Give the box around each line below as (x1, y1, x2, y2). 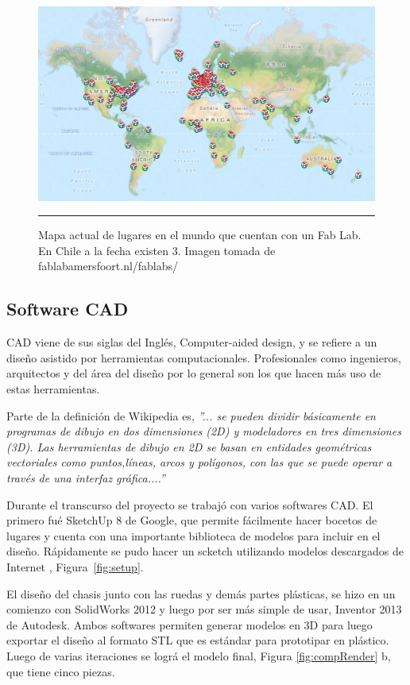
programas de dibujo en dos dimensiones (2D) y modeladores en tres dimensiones (6, 423, 401, 439)
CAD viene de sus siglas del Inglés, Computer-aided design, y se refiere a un (6, 334, 377, 350)
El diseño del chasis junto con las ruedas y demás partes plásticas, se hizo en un (6, 585, 396, 602)
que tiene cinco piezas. (6, 663, 115, 679)
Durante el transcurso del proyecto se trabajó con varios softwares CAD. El (6, 496, 373, 513)
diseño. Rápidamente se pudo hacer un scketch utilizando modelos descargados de (6, 543, 404, 559)
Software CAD (6, 296, 129, 321)
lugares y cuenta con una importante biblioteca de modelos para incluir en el (6, 527, 381, 544)
